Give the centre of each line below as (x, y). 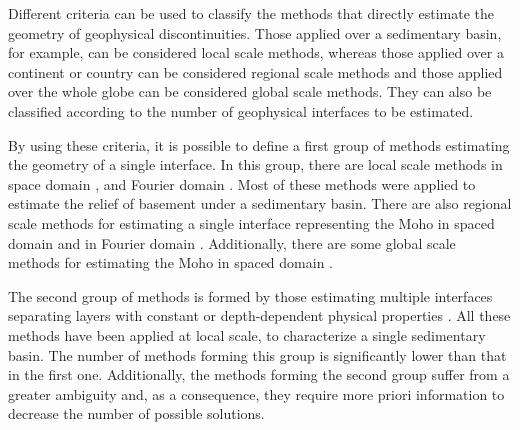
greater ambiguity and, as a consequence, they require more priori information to (256, 393)
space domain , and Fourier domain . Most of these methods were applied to (242, 183)
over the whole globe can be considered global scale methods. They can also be (250, 91)
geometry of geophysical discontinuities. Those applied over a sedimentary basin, (255, 32)
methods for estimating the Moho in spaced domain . (171, 262)
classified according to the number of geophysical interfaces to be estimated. (241, 110)
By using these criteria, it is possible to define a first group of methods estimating (259, 144)
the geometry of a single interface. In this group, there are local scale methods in (255, 164)
